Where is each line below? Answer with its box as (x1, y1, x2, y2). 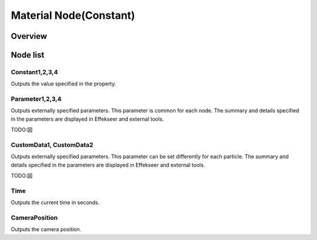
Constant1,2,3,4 (11, 68, 58, 76)
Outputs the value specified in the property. (11, 80, 117, 88)
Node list (11, 50, 45, 60)
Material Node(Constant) (11, 9, 135, 22)
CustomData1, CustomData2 (11, 141, 93, 149)
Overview (11, 31, 48, 41)
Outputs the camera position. (11, 226, 82, 233)
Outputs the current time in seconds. (11, 199, 100, 206)
